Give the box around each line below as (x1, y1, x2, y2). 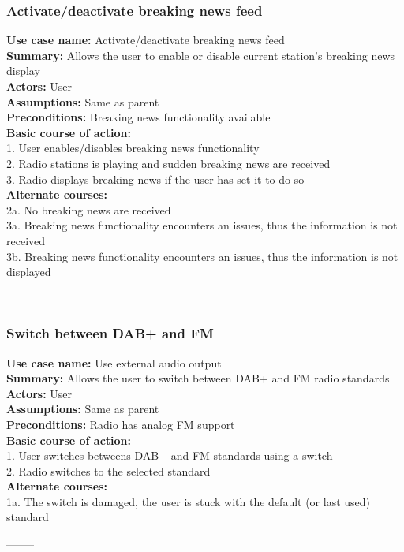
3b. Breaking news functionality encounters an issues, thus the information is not (6, 248, 398, 264)
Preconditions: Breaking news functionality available (6, 109, 271, 125)
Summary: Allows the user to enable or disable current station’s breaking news (6, 47, 395, 63)
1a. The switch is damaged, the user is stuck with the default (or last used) (6, 493, 371, 509)
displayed (6, 263, 51, 280)
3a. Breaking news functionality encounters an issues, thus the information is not (6, 217, 398, 233)
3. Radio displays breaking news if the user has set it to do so (6, 170, 305, 187)
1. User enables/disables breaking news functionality (6, 140, 260, 156)
